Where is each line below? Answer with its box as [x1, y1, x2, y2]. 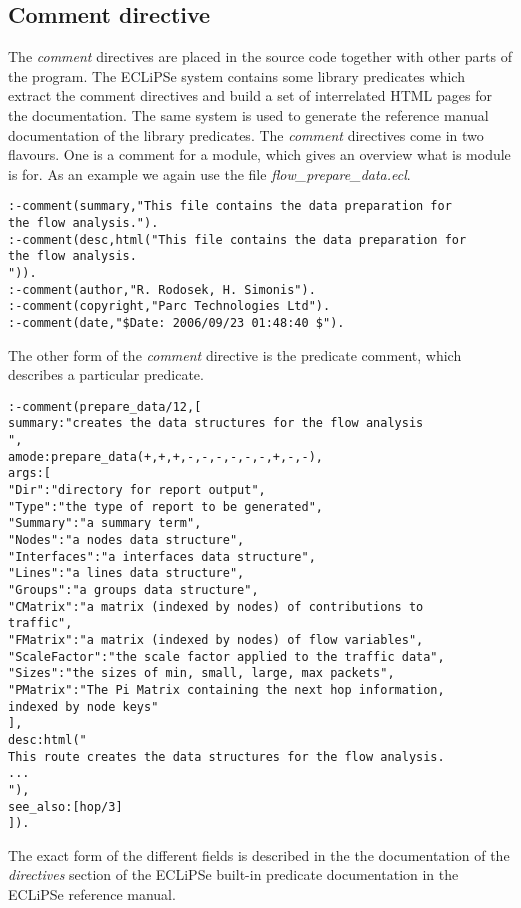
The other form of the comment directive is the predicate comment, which [8, 344, 462, 365]
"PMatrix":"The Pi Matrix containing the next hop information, [8, 682, 445, 697]
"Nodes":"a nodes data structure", [8, 533, 245, 548]
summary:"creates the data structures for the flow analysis [8, 416, 424, 431]
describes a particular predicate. [8, 364, 204, 385]
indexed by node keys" [8, 699, 159, 714]
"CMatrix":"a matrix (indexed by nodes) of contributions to [8, 599, 424, 614]
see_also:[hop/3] [8, 799, 123, 814]
